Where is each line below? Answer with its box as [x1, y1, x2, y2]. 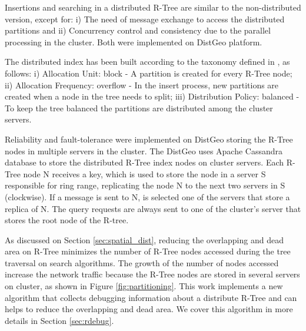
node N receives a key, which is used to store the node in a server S [23, 167, 266, 180]
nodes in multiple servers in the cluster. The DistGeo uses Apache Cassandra [5, 144, 283, 157]
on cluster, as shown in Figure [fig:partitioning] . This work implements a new [5, 280, 283, 292]
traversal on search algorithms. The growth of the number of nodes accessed [5, 256, 279, 269]
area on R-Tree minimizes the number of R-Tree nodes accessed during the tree [5, 245, 291, 257]
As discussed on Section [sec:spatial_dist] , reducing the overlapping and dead [5, 233, 284, 246]
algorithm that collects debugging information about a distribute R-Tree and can [5, 291, 297, 303]
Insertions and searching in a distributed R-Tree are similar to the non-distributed [5, 1, 301, 13]
